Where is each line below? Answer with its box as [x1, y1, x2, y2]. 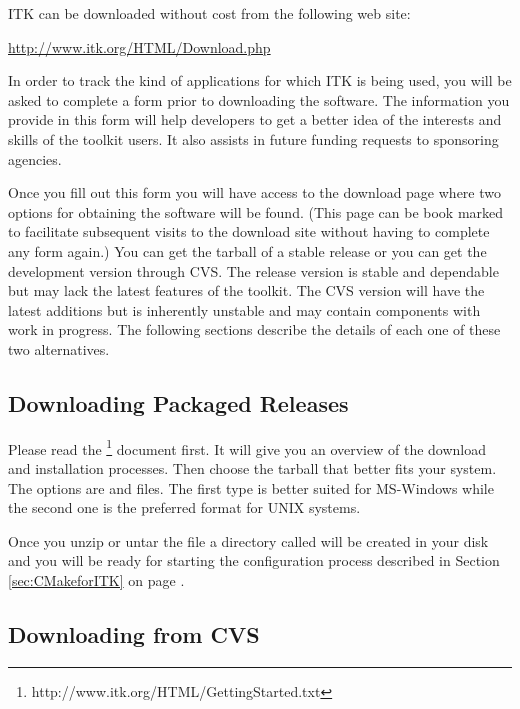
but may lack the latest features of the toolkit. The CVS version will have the [8, 280, 485, 301]
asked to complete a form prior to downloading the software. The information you [8, 89, 510, 110]
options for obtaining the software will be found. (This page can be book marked [8, 201, 504, 222]
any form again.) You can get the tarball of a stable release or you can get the [8, 240, 487, 261]
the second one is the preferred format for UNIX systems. [8, 497, 361, 518]
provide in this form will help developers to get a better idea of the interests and [8, 109, 502, 130]
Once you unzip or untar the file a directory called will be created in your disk [8, 530, 489, 551]
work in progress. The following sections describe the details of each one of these [8, 319, 501, 340]
